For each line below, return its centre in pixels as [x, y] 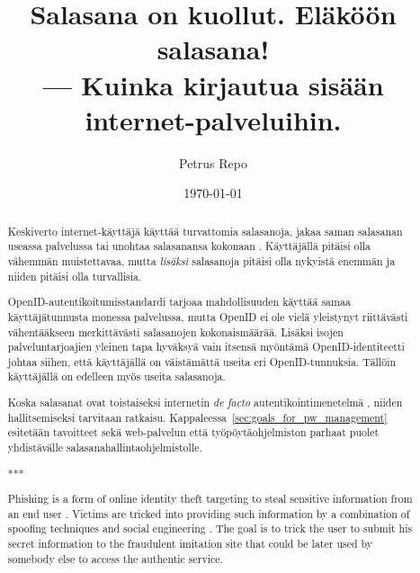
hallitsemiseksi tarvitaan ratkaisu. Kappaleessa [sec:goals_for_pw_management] [197, 417]
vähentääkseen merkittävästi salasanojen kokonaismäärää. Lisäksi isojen [175, 331]
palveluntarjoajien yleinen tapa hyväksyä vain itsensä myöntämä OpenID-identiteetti [206, 347]
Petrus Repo [213, 162]
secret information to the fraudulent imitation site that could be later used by [190, 544]
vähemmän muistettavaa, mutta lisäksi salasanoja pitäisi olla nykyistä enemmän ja [201, 260]
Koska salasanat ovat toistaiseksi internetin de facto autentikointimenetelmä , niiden [205, 403]
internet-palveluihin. [213, 119]
